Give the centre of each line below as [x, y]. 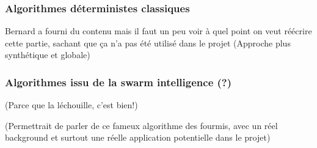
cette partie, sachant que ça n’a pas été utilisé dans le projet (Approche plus [148, 43]
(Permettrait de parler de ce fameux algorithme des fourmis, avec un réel [141, 125]
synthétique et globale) [48, 55]
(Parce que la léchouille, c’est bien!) [71, 105]
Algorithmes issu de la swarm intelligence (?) [118, 82]
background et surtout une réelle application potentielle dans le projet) [138, 137]
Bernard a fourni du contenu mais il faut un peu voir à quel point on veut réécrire [158, 31]
